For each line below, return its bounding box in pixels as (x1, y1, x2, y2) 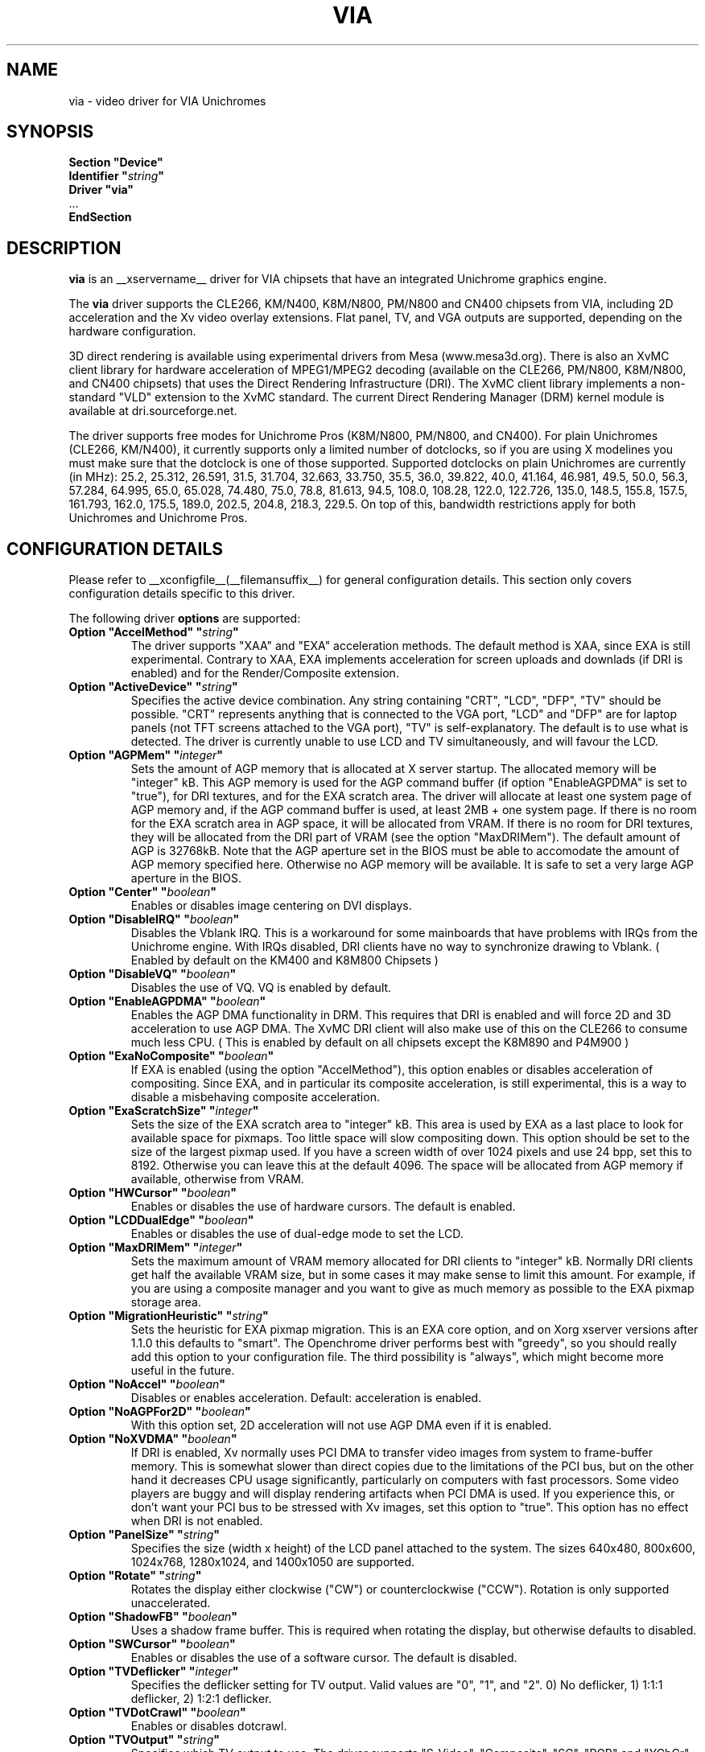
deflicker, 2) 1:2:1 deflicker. (130, 1692, 272, 1706)
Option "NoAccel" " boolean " (68, 1377, 225, 1392)
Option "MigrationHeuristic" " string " (68, 1309, 269, 1323)
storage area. (130, 1295, 201, 1310)
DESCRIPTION (6, 237, 122, 258)
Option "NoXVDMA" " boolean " (68, 1432, 237, 1446)
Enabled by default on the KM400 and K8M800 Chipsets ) (130, 953, 439, 968)
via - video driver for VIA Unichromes (68, 93, 266, 108)
